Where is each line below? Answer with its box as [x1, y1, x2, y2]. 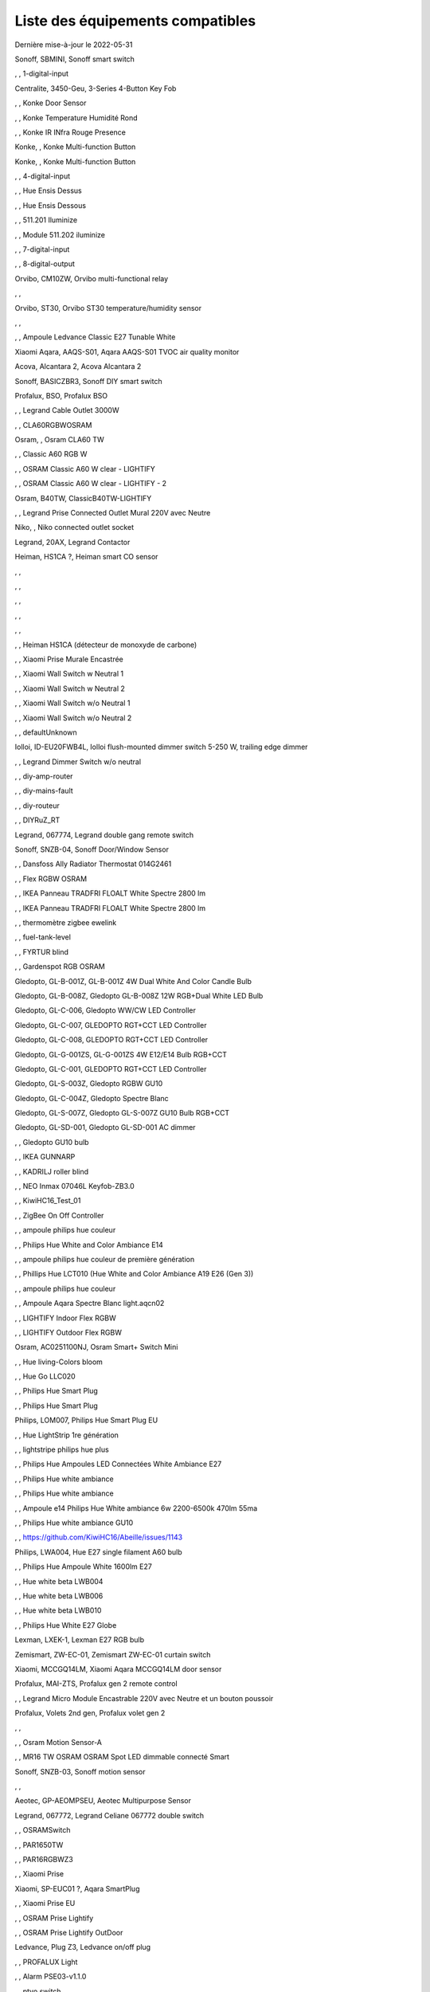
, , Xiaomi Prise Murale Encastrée [14, 654, 123, 664]
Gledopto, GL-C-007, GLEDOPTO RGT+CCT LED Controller [14, 1020, 207, 1029]
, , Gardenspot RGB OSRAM [14, 962, 105, 971]
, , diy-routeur [14, 801, 60, 810]
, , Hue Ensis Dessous [14, 200, 87, 210]
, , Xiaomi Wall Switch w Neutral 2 [14, 684, 125, 693]
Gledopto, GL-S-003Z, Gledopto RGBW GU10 [14, 1079, 163, 1088]
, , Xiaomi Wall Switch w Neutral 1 [14, 669, 123, 679]
